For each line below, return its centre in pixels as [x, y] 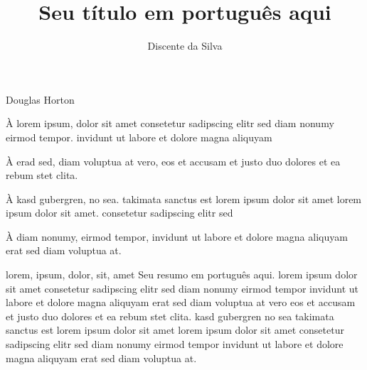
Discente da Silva [185, 46]
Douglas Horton [40, 99]
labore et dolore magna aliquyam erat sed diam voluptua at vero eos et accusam [181, 302]
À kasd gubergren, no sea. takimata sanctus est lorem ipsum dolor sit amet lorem [184, 198]
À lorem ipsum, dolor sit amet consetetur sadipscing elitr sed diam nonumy [170, 123]
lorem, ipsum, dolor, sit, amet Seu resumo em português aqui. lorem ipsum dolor [182, 274]
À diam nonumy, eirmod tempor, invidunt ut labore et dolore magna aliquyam [177, 236]
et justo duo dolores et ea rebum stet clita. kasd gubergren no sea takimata [170, 316]
